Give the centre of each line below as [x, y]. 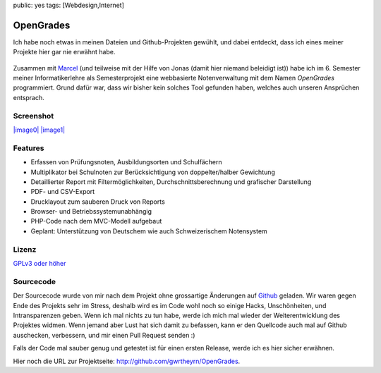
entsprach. [29, 97]
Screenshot [34, 116]
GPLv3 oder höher [40, 264]
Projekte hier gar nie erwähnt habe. [64, 52]
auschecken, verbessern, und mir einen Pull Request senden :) [104, 335]
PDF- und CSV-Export [63, 192]
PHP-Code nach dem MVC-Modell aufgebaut [96, 221]
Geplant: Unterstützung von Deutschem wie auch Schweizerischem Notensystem [149, 231]
